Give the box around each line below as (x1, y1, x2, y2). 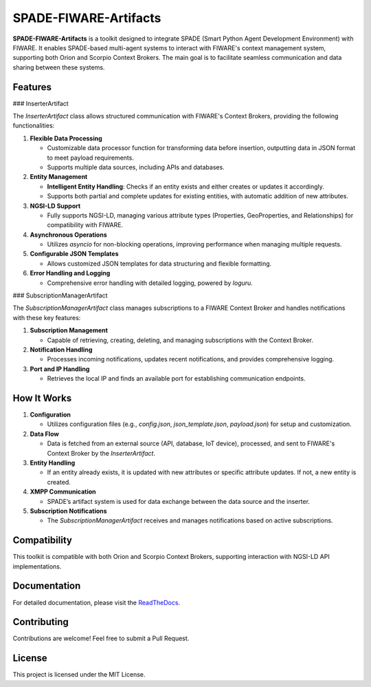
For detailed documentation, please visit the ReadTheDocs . (12, 598, 181, 606)
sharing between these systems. (12, 63, 105, 72)
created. (47, 478, 71, 486)
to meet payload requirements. (47, 154, 134, 162)
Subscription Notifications (30, 507, 107, 515)
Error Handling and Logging (30, 269, 111, 277)
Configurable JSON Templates (30, 250, 120, 258)
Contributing (12, 616, 69, 628)
